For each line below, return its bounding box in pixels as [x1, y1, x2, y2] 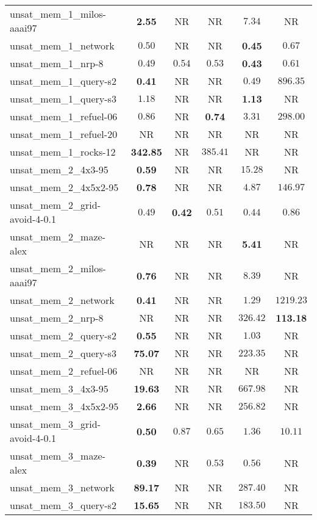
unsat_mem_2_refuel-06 [10, 364, 118, 378]
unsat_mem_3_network [10, 480, 115, 494]
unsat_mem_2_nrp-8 [10, 311, 104, 325]
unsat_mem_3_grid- [10, 417, 101, 431]
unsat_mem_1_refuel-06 [10, 109, 118, 123]
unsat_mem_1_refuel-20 [10, 127, 118, 141]
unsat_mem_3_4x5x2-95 [10, 399, 119, 413]
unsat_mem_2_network [10, 293, 115, 307]
